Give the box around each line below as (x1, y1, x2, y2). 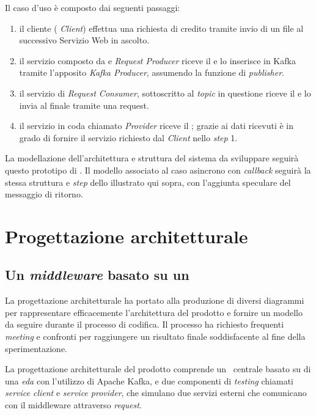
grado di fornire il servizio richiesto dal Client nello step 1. (19, 131, 238, 144)
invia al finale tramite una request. (19, 98, 149, 111)
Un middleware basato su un (5, 265, 189, 284)
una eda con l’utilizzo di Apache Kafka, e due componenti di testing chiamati (5, 374, 293, 387)
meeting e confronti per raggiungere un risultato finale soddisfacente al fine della (5, 330, 306, 343)
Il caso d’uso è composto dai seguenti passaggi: (5, 1, 180, 13)
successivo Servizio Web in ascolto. (19, 34, 150, 46)
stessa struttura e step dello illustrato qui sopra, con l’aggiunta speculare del (5, 175, 291, 188)
